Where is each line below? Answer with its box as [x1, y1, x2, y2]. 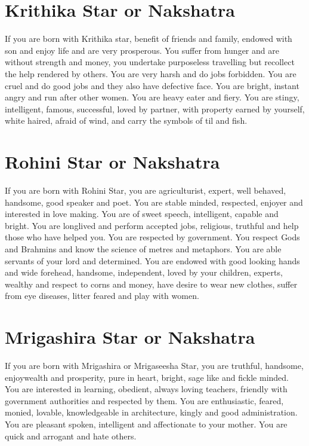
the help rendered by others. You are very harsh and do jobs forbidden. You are [5, 67, 296, 80]
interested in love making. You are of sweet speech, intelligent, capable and [5, 207, 279, 220]
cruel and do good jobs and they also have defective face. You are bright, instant [5, 79, 299, 91]
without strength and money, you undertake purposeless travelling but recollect [5, 56, 295, 68]
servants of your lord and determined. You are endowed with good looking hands [5, 254, 300, 267]
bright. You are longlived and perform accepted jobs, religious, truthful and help [5, 219, 299, 231]
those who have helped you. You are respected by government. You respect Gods [5, 231, 300, 243]
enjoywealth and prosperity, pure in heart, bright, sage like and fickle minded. [5, 371, 289, 383]
